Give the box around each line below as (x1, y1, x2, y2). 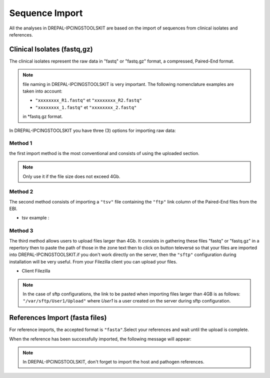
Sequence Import (9, 7, 83, 18)
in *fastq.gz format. (22, 113, 63, 119)
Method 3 (9, 227, 33, 234)
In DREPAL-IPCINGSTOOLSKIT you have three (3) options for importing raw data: (9, 127, 176, 133)
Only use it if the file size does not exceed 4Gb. (22, 173, 120, 179)
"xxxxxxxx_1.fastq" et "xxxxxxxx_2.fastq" (35, 104, 137, 110)
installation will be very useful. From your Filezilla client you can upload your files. (9, 258, 177, 264)
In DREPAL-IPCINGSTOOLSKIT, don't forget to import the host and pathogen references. (22, 359, 204, 365)
